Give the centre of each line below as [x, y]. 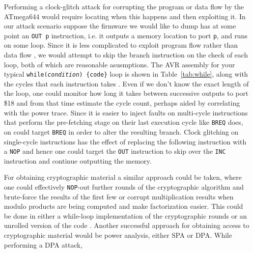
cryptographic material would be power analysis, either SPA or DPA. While [118, 235]
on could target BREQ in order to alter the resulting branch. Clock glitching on [121, 131]
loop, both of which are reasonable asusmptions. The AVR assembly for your [120, 64]
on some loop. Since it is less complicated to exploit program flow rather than [121, 45]
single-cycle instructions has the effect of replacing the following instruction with [125, 141]
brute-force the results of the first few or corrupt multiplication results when [119, 196]
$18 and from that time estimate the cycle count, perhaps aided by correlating [122, 103]
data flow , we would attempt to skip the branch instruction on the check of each [126, 55]
